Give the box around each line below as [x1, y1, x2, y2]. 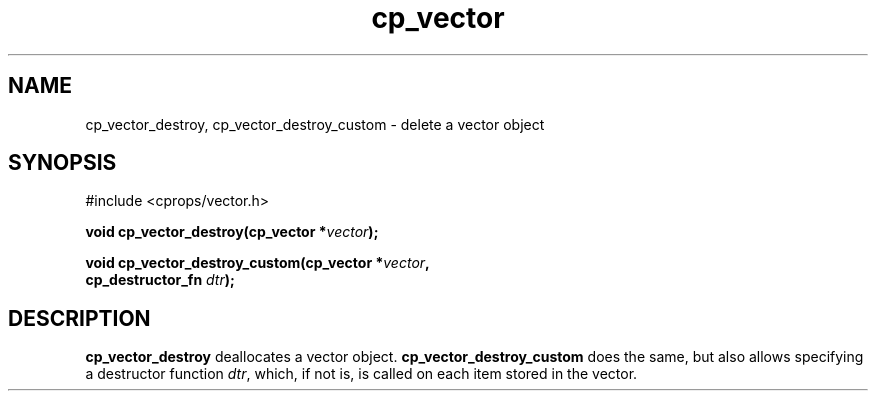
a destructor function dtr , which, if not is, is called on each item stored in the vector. [85, 365, 638, 383]
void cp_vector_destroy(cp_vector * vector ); [85, 223, 379, 241]
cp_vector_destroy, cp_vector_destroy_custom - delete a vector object [85, 115, 545, 133]
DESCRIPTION [8, 305, 151, 331]
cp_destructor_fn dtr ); [85, 271, 235, 289]
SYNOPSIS [8, 150, 117, 176]
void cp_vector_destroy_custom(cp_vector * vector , [85, 254, 430, 272]
